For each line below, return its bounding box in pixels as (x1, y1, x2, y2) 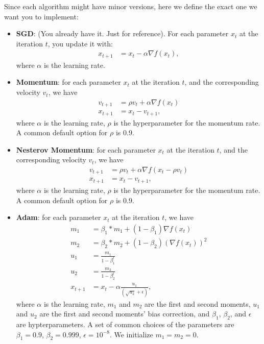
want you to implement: (4, 11, 79, 21)
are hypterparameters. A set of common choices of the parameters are (16, 318, 234, 329)
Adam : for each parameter (16, 212, 101, 223)
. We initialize (109, 329, 153, 339)
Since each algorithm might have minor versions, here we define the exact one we (4, 1, 257, 11)
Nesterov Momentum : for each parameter (16, 144, 156, 155)
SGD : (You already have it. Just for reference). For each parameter (16, 28, 229, 39)
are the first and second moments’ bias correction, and (39, 308, 210, 319)
